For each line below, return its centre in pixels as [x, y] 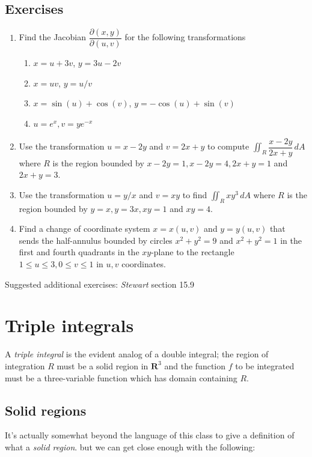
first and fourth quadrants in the [79, 252]
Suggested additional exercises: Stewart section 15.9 [100, 284]
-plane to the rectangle [193, 252]
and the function [195, 365]
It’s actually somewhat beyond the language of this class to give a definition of [150, 435]
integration [25, 365]
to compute [228, 146]
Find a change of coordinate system [84, 228]
